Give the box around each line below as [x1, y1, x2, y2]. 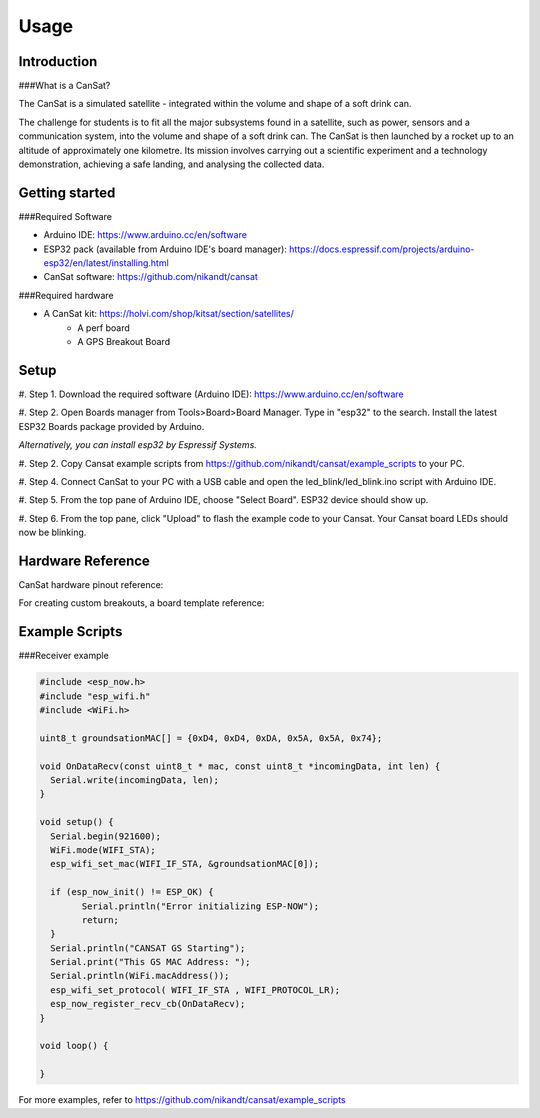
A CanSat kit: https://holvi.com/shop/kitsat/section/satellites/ [43, 308, 294, 320]
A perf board [77, 321, 130, 334]
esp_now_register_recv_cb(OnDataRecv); [50, 998, 246, 1010]
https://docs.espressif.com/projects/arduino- [288, 243, 475, 255]
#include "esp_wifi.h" [39, 690, 151, 702]
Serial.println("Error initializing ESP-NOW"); [81, 900, 320, 912]
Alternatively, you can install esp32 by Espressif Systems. [18, 439, 257, 451]
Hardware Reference [18, 552, 150, 569]
